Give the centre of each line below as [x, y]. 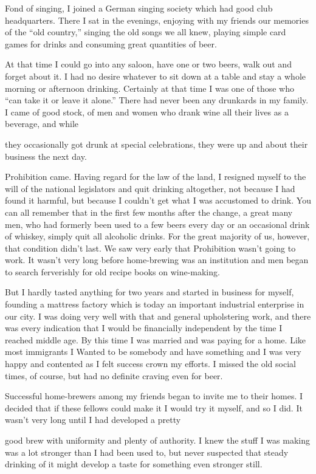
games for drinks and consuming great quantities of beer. [111, 43]
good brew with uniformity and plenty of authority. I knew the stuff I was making [157, 440]
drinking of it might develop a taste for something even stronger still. [134, 464]
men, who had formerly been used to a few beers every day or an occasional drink [157, 224]
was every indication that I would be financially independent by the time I [144, 328]
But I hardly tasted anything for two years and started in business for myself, [149, 292]
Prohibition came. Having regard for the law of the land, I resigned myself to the [156, 177]
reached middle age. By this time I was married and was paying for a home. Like [155, 339]
